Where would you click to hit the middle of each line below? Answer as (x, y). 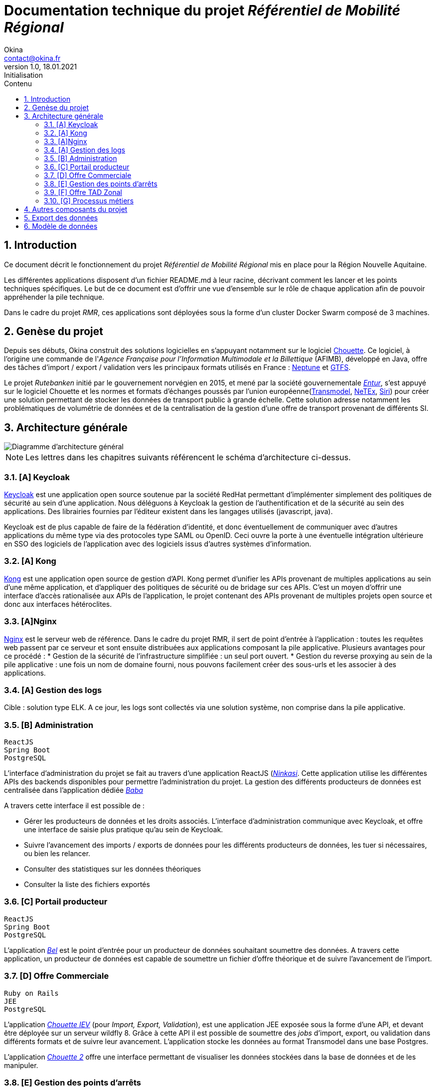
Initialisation (23, 75)
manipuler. (21, 1065)
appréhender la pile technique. (54, 297)
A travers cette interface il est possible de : (74, 806)
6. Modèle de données (61, 226)
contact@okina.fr (32, 58)
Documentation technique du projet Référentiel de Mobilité (202, 10)
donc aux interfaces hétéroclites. (58, 604)
